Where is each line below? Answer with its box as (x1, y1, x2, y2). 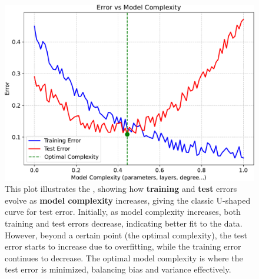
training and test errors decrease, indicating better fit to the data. (5, 217, 243, 229)
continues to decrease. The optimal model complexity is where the (5, 251, 243, 264)
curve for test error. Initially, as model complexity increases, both (5, 205, 241, 218)
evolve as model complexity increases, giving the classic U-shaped (5, 194, 251, 206)
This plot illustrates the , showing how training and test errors (5, 182, 237, 195)
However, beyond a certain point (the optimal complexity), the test (5, 228, 247, 241)
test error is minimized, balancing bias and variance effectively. (5, 263, 231, 275)
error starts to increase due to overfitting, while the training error (5, 240, 241, 253)
